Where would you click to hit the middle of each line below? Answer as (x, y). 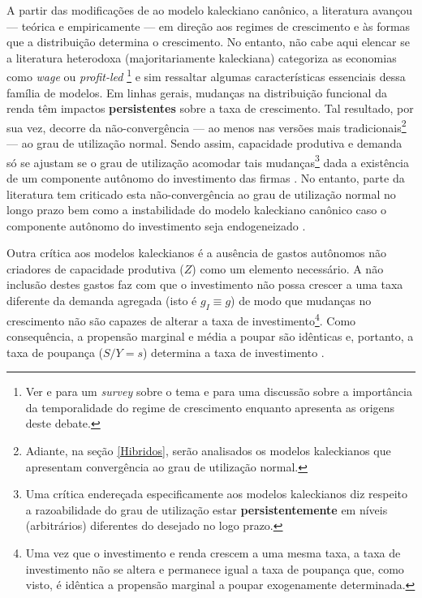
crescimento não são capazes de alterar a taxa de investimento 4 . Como (181, 319)
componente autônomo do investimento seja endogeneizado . (156, 225)
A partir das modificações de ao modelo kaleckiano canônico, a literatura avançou (210, 10)
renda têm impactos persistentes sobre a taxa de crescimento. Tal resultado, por (210, 108)
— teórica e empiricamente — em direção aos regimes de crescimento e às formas (209, 26)
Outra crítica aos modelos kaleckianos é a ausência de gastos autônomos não (197, 253)
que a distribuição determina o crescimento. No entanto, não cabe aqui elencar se (208, 42)
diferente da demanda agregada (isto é (102, 301)
